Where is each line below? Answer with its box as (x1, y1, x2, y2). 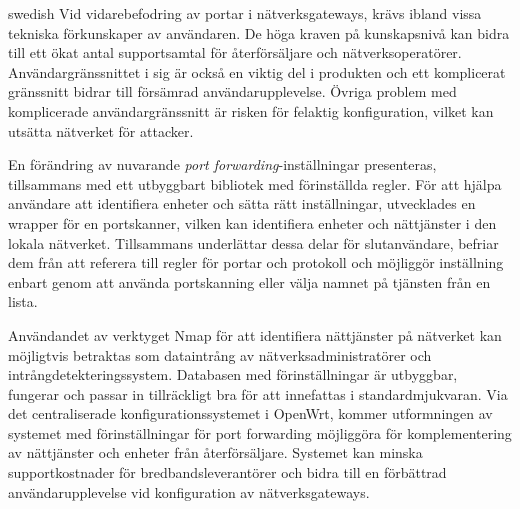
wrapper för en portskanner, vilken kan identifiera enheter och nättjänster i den (8, 212, 497, 233)
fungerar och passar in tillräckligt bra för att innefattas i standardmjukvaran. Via (8, 383, 508, 404)
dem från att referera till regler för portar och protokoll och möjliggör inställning (8, 252, 504, 273)
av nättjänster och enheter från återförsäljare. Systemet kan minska (8, 442, 423, 463)
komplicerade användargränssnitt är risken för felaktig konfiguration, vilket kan (8, 100, 494, 121)
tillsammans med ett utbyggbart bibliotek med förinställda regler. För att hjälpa (8, 173, 502, 194)
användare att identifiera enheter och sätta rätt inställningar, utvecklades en (8, 193, 476, 214)
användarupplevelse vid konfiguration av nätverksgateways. (8, 481, 370, 502)
